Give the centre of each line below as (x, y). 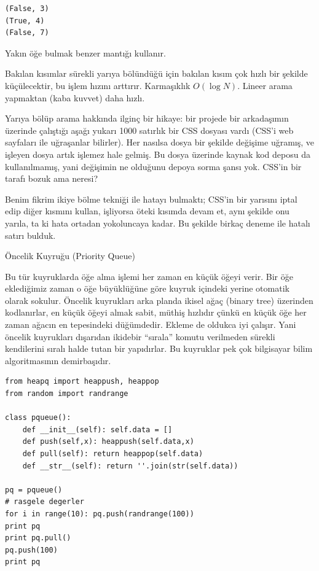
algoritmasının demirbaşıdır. (58, 360)
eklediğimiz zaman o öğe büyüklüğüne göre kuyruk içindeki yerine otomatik (147, 288)
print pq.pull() (38, 538)
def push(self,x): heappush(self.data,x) (108, 442)
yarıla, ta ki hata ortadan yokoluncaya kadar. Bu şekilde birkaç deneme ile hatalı (158, 223)
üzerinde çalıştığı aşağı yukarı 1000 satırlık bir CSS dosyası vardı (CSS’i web (149, 130)
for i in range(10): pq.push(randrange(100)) (100, 514)
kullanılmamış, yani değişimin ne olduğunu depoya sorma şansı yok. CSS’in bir (153, 166)
